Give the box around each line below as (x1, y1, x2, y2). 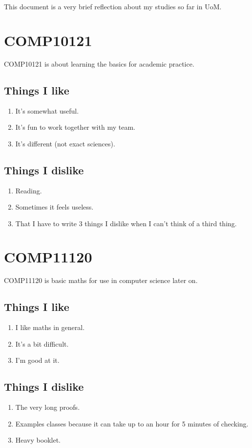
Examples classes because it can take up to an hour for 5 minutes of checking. (15, 418, 249, 428)
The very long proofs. (15, 402, 80, 412)
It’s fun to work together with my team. (15, 122, 135, 132)
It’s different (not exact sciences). (15, 138, 115, 148)
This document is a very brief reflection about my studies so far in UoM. (4, 1, 222, 11)
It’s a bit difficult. (15, 338, 69, 349)
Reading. (15, 185, 42, 195)
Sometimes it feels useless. (15, 202, 94, 212)
